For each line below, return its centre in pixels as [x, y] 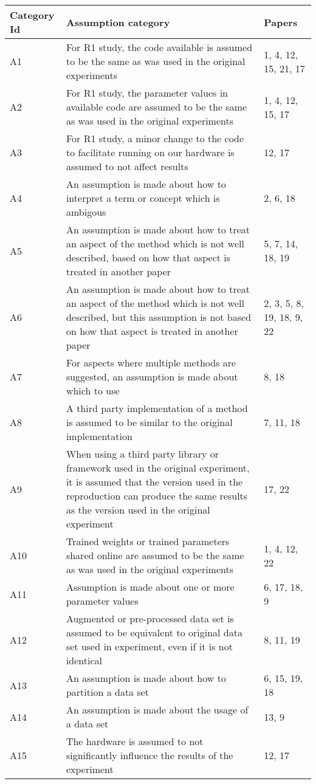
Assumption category [118, 22]
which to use [93, 390]
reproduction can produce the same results [157, 496]
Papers [281, 22]
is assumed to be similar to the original [149, 422]
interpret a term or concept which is [143, 198]
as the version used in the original [138, 510]
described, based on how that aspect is [148, 257]
